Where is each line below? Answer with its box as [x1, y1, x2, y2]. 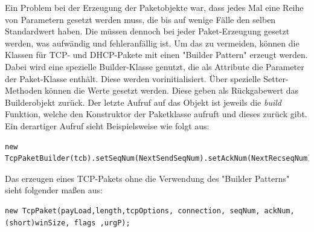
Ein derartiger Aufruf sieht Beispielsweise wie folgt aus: [5, 119, 210, 132]
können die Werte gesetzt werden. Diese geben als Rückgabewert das [45, 84, 299, 97]
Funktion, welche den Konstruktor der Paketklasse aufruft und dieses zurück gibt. [5, 108, 307, 120]
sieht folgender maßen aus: [5, 184, 103, 196]
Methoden [5, 84, 42, 97]
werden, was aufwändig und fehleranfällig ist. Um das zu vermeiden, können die [5, 36, 300, 49]
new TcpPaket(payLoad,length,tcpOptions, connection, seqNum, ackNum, [5, 206, 295, 215]
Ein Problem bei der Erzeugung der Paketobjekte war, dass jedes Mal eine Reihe [5, 1, 304, 13]
